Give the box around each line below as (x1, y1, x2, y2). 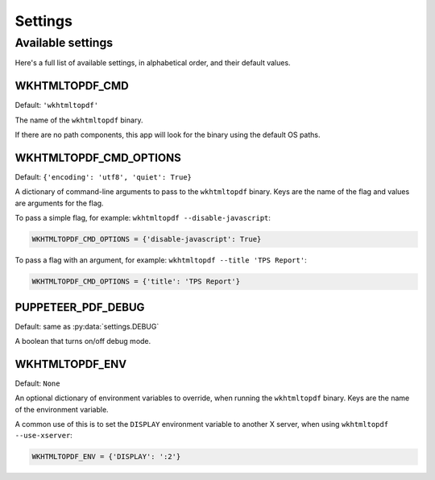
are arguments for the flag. (14, 198, 104, 208)
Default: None (14, 379, 60, 388)
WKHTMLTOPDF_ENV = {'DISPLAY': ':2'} (31, 452, 181, 461)
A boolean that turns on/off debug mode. (14, 337, 151, 346)
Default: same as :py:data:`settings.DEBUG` (14, 321, 159, 331)
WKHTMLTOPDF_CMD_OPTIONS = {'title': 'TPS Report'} (31, 277, 241, 286)
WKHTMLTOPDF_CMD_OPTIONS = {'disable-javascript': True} (31, 234, 262, 244)
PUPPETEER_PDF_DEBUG (14, 300, 145, 314)
